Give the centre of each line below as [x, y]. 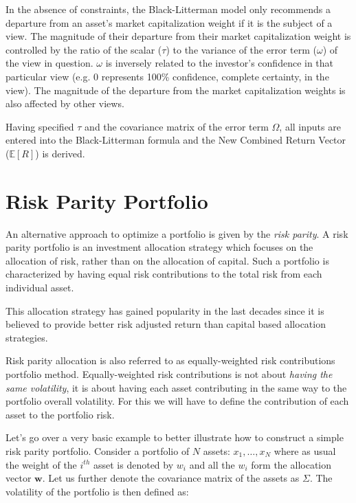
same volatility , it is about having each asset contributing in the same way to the [176, 387]
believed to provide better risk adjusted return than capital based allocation [166, 324]
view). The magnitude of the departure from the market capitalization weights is [176, 90]
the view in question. [49, 63]
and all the [212, 464]
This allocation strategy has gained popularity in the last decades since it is [165, 310]
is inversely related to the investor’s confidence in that [220, 63]
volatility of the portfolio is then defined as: [97, 491]
